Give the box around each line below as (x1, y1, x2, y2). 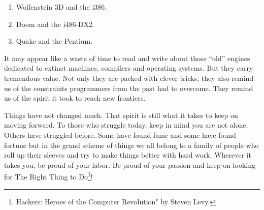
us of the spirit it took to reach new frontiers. (4, 93, 146, 103)
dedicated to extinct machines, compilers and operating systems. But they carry (4, 63, 253, 73)
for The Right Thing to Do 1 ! (4, 170, 93, 182)
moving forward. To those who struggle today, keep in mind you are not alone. (4, 119, 248, 130)
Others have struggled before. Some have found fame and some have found (4, 129, 236, 140)
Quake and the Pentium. (16, 36, 93, 46)
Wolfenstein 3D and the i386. (16, 2, 107, 12)
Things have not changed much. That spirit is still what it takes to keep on (4, 109, 238, 120)
